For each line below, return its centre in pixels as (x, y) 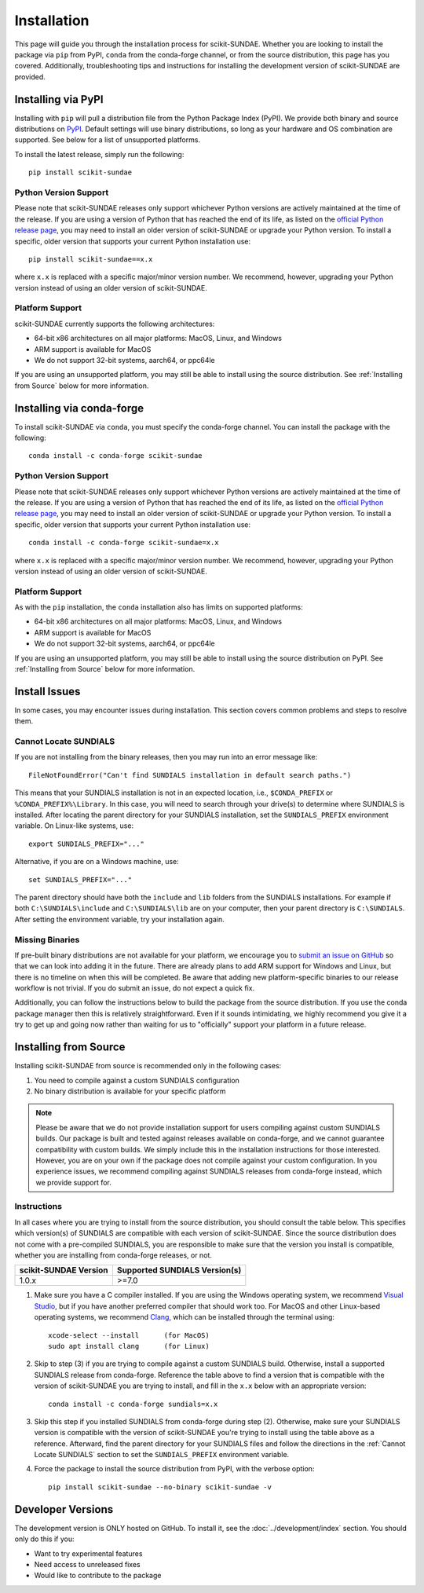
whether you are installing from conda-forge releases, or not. (113, 1255)
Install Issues (48, 691)
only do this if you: (44, 1539)
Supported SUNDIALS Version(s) (179, 1270)
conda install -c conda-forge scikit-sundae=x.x (124, 543)
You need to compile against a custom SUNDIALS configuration (137, 1080)
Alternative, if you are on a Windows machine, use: (97, 862)
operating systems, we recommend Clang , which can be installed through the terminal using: (185, 1317)
